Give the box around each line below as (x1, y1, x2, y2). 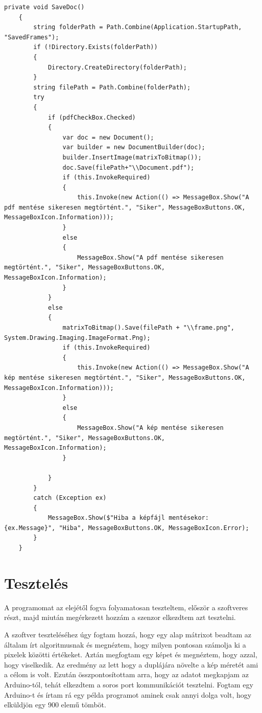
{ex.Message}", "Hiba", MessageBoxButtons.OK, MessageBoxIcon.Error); (4, 524, 249, 532)
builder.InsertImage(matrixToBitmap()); (62, 153, 202, 161)
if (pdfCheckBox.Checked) (47, 113, 136, 121)
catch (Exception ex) (33, 494, 107, 502)
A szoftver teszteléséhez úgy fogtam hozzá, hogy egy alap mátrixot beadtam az (4, 629, 252, 639)
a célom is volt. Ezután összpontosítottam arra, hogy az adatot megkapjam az (4, 669, 249, 680)
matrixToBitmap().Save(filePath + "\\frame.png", (62, 324, 235, 331)
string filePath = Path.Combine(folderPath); (33, 83, 191, 91)
